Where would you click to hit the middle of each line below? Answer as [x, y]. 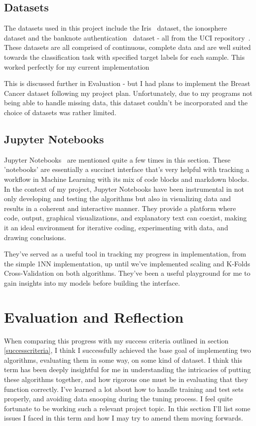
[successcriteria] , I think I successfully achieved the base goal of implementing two [128, 350]
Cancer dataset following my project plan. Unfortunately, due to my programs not [128, 93]
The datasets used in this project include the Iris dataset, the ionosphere [116, 28]
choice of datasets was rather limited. [60, 112]
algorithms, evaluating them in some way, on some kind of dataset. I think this [123, 360]
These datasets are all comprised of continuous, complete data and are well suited [128, 47]
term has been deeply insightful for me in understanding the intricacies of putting [128, 369]
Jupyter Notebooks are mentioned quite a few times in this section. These [117, 159]
